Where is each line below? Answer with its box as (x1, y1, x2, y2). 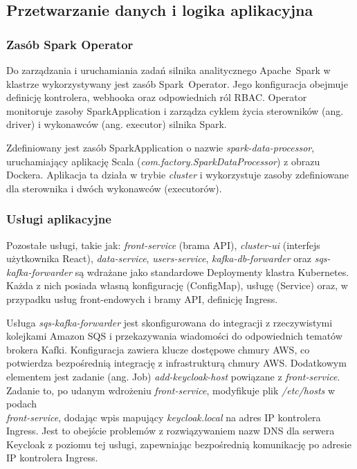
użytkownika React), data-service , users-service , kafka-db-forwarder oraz (6, 251, 312, 266)
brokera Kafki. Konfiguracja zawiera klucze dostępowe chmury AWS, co (6, 342, 310, 356)
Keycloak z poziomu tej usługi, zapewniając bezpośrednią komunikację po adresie (6, 436, 351, 451)
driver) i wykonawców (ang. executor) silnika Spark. (6, 117, 227, 131)
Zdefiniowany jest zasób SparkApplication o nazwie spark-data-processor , (6, 140, 315, 154)
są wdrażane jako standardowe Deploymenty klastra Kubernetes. (75, 264, 349, 279)
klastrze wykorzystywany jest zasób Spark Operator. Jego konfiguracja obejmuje (6, 76, 348, 91)
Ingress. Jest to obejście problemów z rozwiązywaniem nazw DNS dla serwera (6, 423, 335, 438)
